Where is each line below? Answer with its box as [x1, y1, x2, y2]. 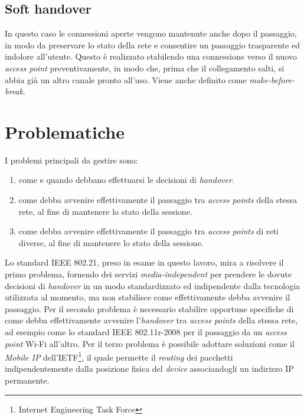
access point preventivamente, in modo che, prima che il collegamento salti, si [5, 61, 285, 74]
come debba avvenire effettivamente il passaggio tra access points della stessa [18, 194, 298, 206]
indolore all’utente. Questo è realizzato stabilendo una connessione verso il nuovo [5, 50, 297, 63]
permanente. [5, 374, 50, 387]
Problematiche [5, 119, 125, 143]
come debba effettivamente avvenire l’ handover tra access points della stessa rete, [5, 314, 298, 326]
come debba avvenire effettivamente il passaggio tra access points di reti [18, 225, 279, 237]
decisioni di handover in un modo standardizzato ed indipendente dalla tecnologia [5, 279, 301, 292]
